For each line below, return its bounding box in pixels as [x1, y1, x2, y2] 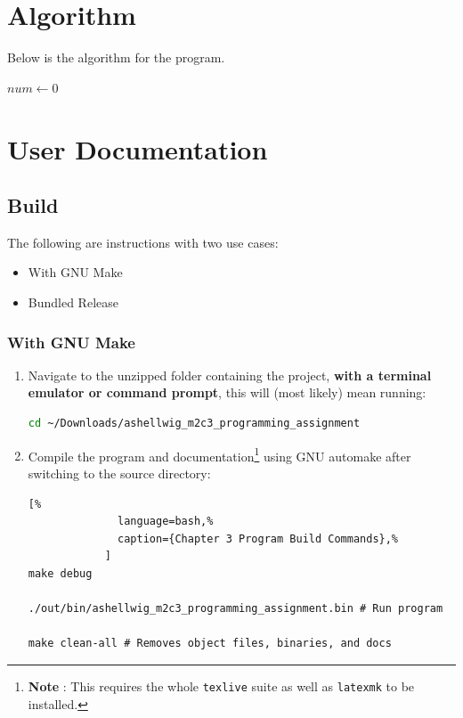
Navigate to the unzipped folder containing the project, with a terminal [28, 365, 432, 384]
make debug [28, 567, 93, 580]
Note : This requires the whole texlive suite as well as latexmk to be [28, 676, 415, 695]
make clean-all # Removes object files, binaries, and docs [28, 637, 392, 650]
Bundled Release [28, 293, 118, 312]
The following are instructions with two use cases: [7, 233, 279, 251]
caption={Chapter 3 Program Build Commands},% [118, 532, 399, 545]
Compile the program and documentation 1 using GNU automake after [28, 444, 411, 465]
